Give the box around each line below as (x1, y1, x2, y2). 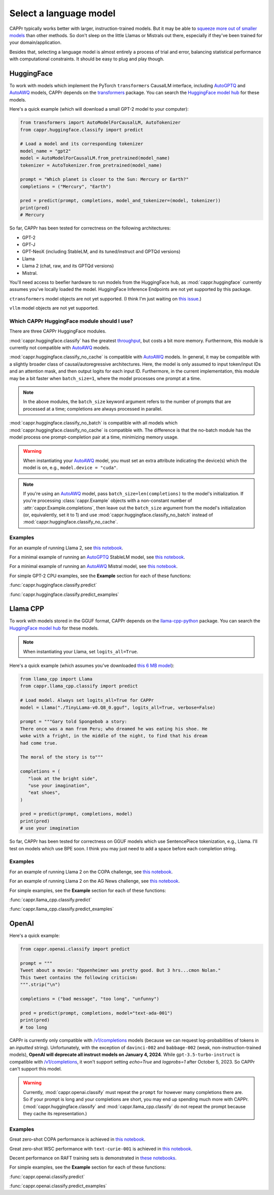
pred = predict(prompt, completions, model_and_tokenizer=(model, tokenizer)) (20, 198, 221, 204)
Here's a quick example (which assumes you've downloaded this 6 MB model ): (9, 662, 175, 669)
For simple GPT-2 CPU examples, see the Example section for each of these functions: (9, 573, 191, 579)
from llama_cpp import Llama (20, 676, 93, 682)
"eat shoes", (28, 790, 61, 795)
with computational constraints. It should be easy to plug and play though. (9, 56, 164, 62)
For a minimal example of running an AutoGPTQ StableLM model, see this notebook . (9, 554, 185, 560)
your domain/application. (9, 40, 62, 46)
